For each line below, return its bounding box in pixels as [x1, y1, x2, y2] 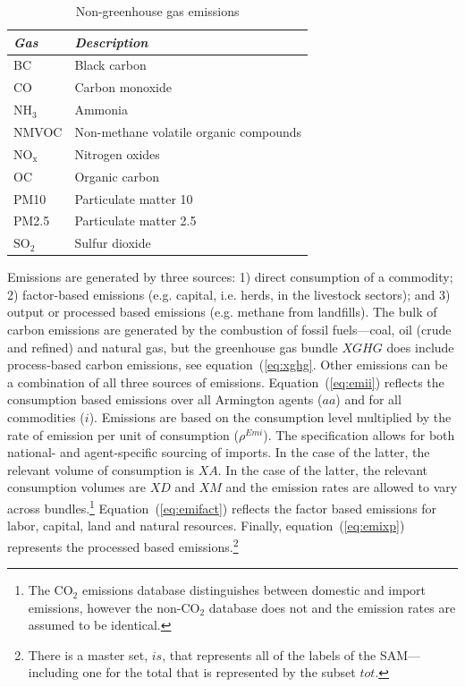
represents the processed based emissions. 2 [7, 534, 239, 556]
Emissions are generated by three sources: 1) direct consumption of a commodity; [7, 267, 453, 286]
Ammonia [74, 100, 128, 119]
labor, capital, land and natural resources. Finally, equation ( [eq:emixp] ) [7, 516, 405, 535]
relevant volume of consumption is [7, 460, 195, 479]
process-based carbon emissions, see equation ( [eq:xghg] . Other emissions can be [7, 355, 448, 374]
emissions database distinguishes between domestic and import [81, 581, 427, 599]
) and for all [335, 390, 402, 409]
